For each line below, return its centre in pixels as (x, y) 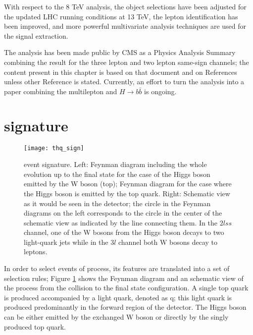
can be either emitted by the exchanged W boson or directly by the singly (116, 317)
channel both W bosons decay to (168, 242)
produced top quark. (35, 326)
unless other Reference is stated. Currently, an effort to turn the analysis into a (124, 82)
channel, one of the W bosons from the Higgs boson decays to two (124, 232)
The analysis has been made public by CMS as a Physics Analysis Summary (120, 52)
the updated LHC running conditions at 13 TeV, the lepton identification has (121, 16)
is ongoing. (160, 91)
